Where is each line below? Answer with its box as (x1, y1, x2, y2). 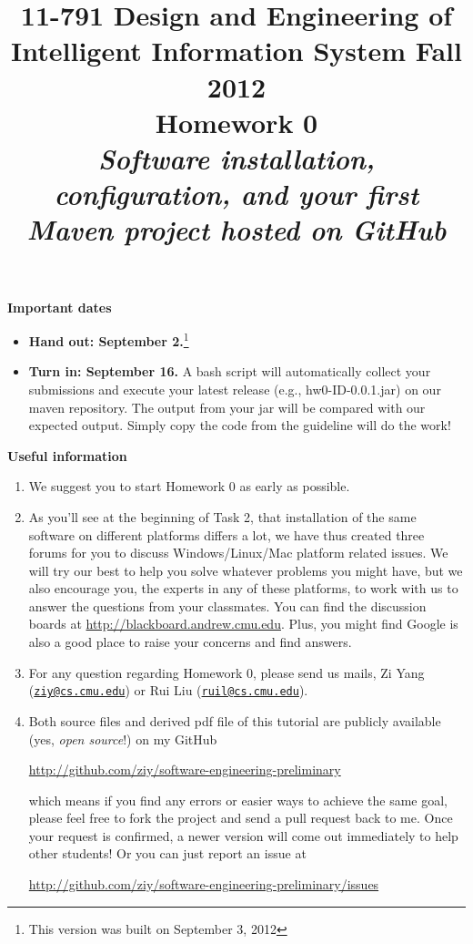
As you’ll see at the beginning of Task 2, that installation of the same (28, 507, 417, 526)
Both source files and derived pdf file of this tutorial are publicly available (28, 711, 441, 730)
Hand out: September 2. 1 (28, 329, 189, 350)
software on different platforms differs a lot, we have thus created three (28, 525, 425, 544)
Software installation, (98, 139, 375, 177)
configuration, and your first (54, 175, 419, 213)
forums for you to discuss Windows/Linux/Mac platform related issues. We (28, 543, 448, 562)
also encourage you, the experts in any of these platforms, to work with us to (28, 579, 458, 598)
